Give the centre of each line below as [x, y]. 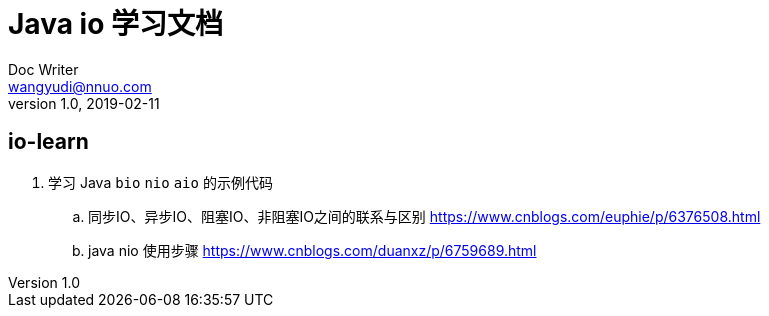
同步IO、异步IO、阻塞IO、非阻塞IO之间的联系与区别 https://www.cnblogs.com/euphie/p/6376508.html [424, 216]
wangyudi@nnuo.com [80, 86]
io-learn [48, 142]
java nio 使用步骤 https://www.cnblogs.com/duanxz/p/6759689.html [312, 250]
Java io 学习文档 [115, 24]
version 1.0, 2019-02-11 [84, 103]
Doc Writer [43, 69]
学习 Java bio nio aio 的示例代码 [160, 182]
